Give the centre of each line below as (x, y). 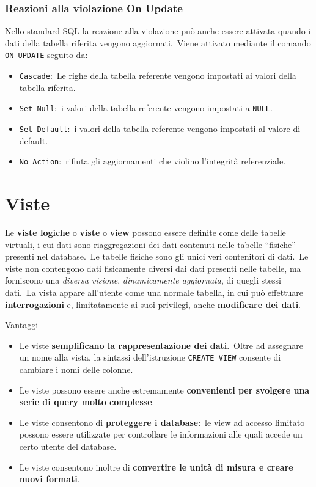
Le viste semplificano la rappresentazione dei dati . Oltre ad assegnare (161, 345)
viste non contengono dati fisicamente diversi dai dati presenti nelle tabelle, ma (153, 268)
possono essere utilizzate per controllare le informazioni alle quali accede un (161, 434)
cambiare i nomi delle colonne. (76, 369)
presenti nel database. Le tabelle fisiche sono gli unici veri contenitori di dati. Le (157, 256)
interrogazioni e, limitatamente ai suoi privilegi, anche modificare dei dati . (153, 304)
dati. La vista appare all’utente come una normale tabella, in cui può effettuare (154, 292)
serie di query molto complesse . (87, 402)
